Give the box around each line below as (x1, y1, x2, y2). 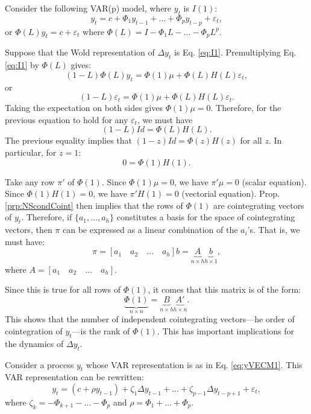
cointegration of (5, 324, 63, 337)
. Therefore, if (21, 211, 72, 223)
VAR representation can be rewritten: (5, 371, 144, 383)
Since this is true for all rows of (5, 283, 121, 296)
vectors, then (5, 223, 52, 236)
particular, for (5, 145, 57, 158)
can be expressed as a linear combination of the (62, 223, 238, 236)
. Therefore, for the (210, 101, 281, 114)
